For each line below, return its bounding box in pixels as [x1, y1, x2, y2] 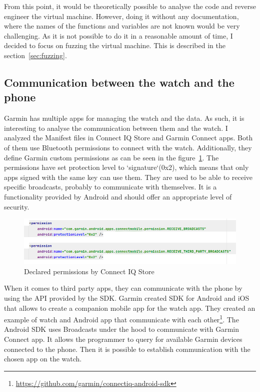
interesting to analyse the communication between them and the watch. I [4, 122, 228, 133]
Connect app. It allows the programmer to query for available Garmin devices [4, 333, 242, 344]
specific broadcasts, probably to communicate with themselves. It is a [4, 181, 217, 192]
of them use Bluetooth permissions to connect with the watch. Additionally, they [4, 142, 252, 152]
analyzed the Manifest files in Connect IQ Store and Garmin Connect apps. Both [4, 132, 253, 143]
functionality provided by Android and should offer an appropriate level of [4, 191, 232, 202]
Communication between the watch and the [4, 74, 234, 90]
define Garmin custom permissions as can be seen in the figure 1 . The [4, 152, 219, 162]
